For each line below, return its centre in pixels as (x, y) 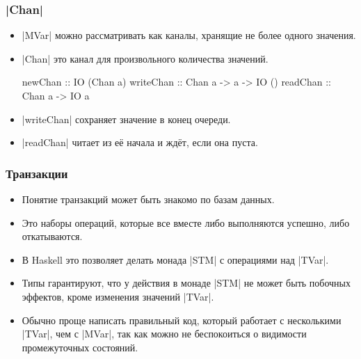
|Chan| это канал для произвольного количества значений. (145, 58)
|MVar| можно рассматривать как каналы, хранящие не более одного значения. (189, 35)
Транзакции (37, 173)
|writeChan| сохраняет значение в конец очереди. (126, 119)
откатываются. (52, 236)
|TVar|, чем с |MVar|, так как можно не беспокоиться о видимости (164, 334)
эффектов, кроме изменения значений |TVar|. (118, 296)
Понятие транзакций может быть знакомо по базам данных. (148, 199)
